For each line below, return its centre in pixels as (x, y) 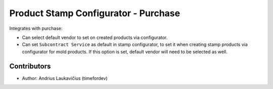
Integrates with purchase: (36, 28)
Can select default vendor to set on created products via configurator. (95, 37)
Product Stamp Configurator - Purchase (95, 13)
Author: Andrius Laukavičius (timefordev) (65, 78)
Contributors (30, 66)
